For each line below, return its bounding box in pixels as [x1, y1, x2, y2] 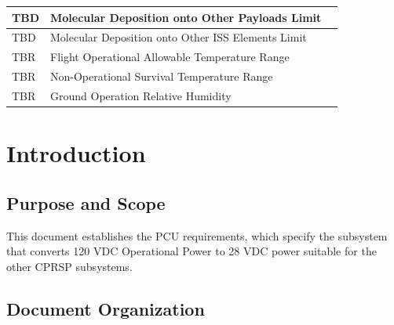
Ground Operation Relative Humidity [50, 87, 232, 103]
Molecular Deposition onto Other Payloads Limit [50, 9, 322, 25]
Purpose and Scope [6, 190, 166, 215]
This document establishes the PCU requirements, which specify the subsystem [6, 227, 388, 244]
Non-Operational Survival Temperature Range [50, 68, 273, 85]
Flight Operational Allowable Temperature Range [50, 49, 290, 65]
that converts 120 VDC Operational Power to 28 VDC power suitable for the [6, 243, 377, 259]
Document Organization [6, 296, 205, 320]
